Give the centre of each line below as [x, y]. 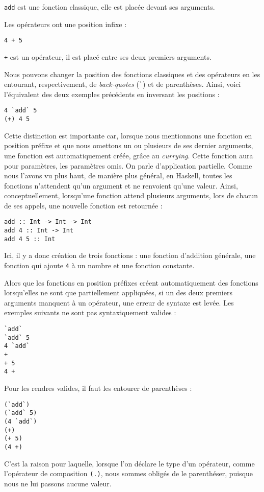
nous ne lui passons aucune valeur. [58, 483]
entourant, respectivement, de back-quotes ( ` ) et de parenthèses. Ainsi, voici [123, 84]
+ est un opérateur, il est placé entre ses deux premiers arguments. [108, 56]
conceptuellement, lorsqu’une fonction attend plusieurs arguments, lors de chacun [131, 195]
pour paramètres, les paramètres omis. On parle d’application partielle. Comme [128, 165]
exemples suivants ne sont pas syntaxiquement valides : [90, 312]
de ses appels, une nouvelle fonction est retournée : [83, 205]
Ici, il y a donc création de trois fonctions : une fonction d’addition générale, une [130, 255]
